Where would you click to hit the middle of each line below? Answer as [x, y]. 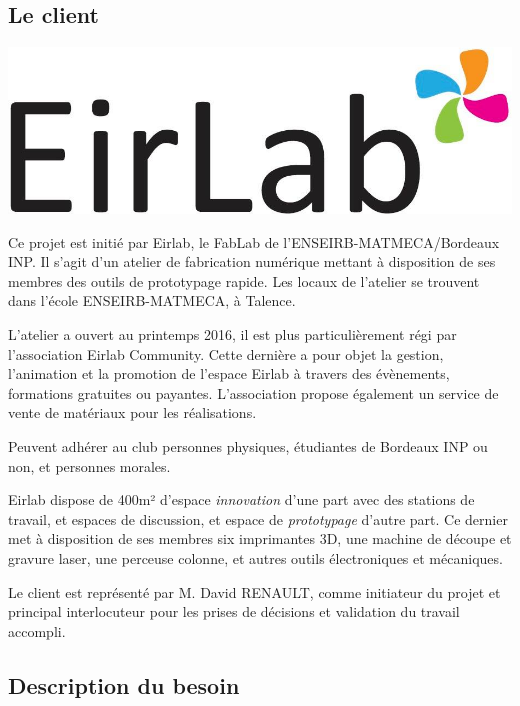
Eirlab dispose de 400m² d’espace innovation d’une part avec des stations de [241, 499]
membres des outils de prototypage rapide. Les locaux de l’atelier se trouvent [244, 280]
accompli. [37, 630]
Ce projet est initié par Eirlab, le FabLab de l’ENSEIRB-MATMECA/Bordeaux [254, 241]
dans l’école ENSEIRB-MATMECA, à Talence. [152, 300]
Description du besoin [124, 684]
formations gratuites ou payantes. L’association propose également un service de [253, 392]
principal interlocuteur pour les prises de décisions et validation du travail [234, 611]
